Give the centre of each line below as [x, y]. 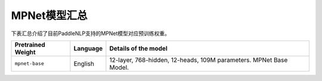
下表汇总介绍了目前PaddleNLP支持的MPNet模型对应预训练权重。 [90, 33]
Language [88, 48]
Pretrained [30, 45]
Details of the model [138, 48]
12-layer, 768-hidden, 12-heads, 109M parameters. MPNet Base [199, 60]
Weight [25, 52]
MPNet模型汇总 [49, 15]
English [84, 64]
